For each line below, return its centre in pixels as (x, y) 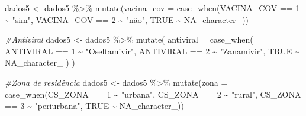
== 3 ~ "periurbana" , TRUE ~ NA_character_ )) (94, 106)
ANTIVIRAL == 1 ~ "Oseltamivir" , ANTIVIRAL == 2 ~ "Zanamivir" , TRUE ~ (152, 51)
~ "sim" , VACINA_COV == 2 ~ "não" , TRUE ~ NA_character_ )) (127, 19)
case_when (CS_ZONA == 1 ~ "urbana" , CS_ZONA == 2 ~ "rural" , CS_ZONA (153, 94)
